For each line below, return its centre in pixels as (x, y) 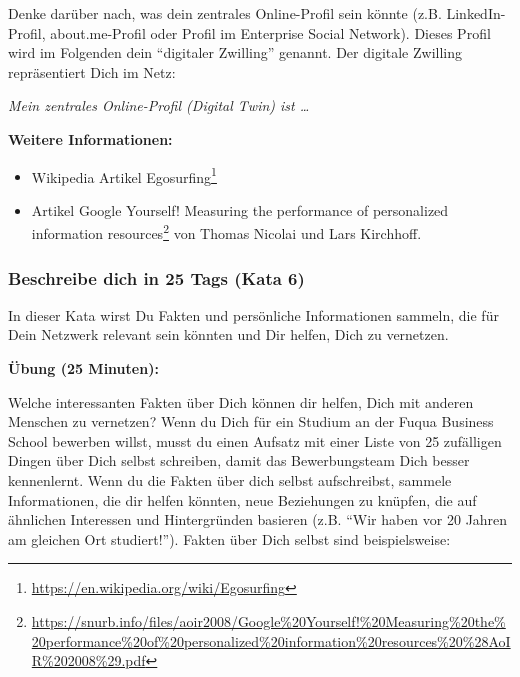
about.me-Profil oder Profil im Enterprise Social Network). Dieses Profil (270, 32)
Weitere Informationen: (90, 138)
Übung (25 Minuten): (83, 368)
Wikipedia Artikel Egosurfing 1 (124, 175)
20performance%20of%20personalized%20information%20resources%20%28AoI (271, 640)
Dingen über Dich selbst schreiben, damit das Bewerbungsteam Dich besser (239, 460)
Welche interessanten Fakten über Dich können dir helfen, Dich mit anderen (241, 401)
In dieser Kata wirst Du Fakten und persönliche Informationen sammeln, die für (253, 314)
